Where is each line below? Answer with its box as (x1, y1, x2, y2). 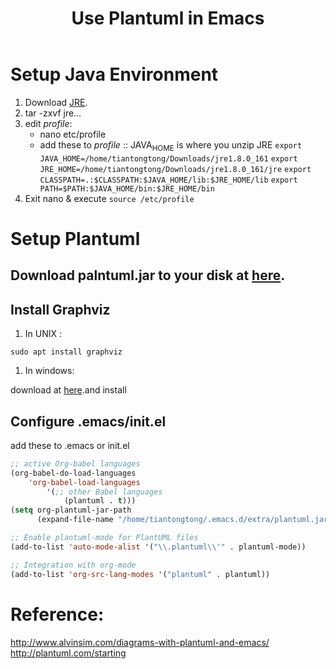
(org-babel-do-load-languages (10, 468, 137, 478)
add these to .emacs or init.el (10, 439, 130, 451)
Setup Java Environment (10, 63, 219, 86)
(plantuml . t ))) (63, 496, 137, 506)
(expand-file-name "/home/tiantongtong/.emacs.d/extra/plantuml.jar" (36, 515, 333, 525)
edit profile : (24, 117, 73, 129)
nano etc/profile (39, 128, 107, 140)
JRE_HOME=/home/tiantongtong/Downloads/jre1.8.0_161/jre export (39, 164, 312, 174)
